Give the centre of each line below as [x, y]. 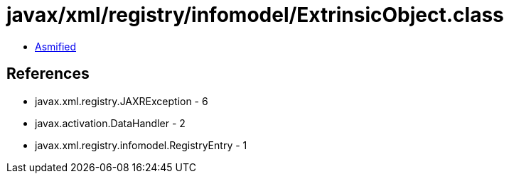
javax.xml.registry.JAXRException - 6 [122, 101]
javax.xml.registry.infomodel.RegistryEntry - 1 [141, 145]
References [48, 74]
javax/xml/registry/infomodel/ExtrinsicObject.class [255, 15]
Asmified [56, 46]
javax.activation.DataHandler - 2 [110, 123]
